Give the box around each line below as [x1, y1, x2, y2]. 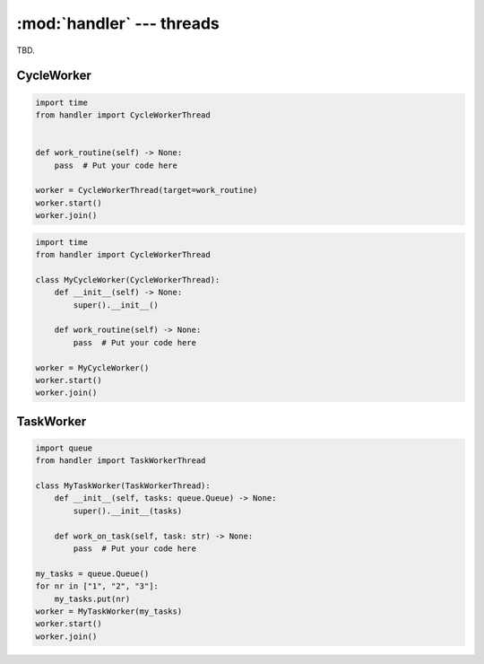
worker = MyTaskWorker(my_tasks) [35, 607, 183, 616]
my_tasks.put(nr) [54, 593, 131, 604]
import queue [35, 442, 93, 453]
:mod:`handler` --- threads [16, 13, 220, 33]
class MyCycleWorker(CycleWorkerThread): [35, 275, 220, 284]
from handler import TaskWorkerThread [35, 456, 206, 466]
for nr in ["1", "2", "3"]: [35, 581, 159, 591]
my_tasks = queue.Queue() [35, 568, 150, 579]
